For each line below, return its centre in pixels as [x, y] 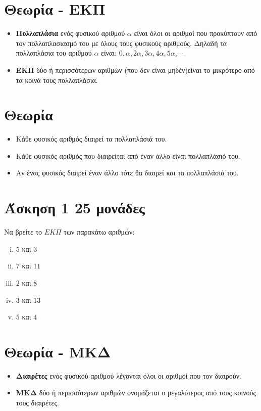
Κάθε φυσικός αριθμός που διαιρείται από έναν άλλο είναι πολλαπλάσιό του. [128, 155]
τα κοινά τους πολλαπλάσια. [57, 80]
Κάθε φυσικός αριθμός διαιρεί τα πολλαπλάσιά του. [91, 139]
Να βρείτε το [23, 232]
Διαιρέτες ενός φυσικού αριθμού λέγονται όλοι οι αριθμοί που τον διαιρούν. [128, 375]
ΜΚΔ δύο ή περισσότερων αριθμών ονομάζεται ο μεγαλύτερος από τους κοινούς [136, 393]
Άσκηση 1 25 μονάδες [74, 208]
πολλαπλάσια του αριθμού [54, 53]
